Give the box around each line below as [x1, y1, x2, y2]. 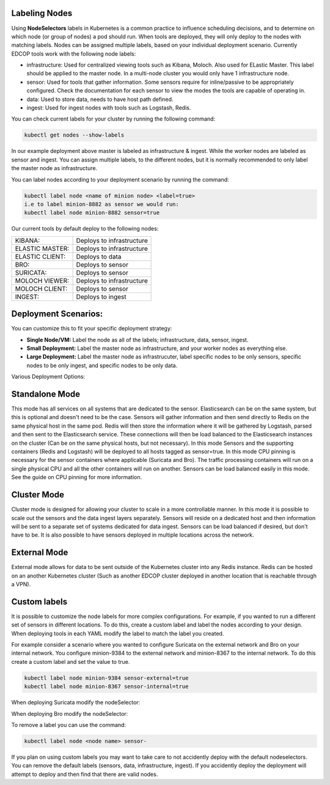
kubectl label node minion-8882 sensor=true [24, 209, 160, 217]
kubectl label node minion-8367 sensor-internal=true [24, 683, 189, 690]
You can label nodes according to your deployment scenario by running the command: [11, 176, 229, 183]
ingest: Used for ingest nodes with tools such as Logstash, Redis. [26, 104, 191, 111]
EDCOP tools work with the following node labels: [11, 50, 136, 58]
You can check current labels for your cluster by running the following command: [11, 115, 216, 122]
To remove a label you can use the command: [11, 721, 127, 728]
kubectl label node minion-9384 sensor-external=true [24, 674, 189, 682]
